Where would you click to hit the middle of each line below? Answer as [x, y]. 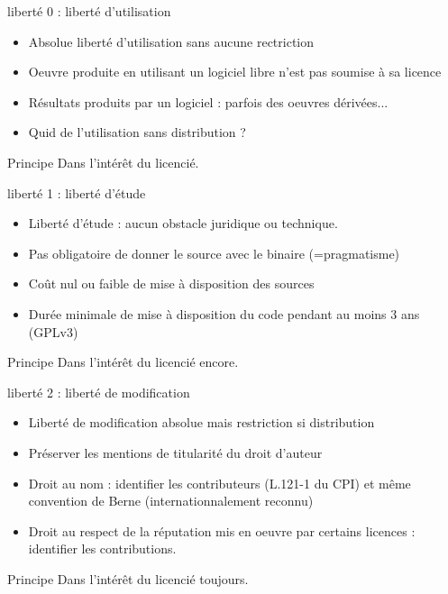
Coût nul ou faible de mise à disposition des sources [171, 283]
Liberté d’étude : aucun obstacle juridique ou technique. [183, 223]
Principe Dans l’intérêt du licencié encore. [123, 362]
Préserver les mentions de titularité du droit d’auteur [175, 452]
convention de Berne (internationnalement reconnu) [171, 501]
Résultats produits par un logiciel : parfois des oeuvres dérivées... [208, 101]
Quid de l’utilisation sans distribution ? [137, 132]
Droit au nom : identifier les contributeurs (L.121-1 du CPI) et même [219, 483]
